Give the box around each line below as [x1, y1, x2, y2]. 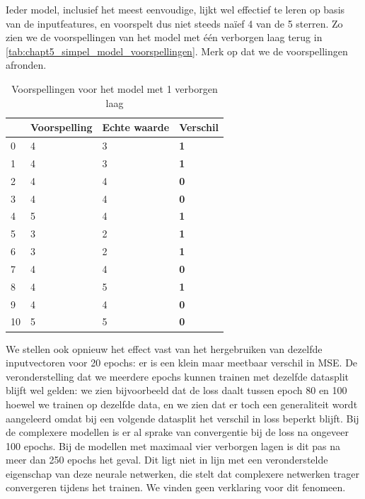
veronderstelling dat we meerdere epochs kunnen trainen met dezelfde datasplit [6, 369, 349, 383]
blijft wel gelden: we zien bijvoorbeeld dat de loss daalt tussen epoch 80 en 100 [6, 383, 347, 398]
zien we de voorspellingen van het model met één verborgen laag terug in [6, 30, 323, 45]
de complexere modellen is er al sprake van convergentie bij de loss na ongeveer [6, 425, 349, 439]
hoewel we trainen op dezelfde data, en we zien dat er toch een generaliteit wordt [6, 396, 358, 411]
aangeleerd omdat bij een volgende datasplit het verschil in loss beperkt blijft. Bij [6, 410, 359, 425]
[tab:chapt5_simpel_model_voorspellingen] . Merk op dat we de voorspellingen [6, 43, 348, 58]
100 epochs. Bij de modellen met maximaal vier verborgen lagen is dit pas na [6, 438, 341, 453]
